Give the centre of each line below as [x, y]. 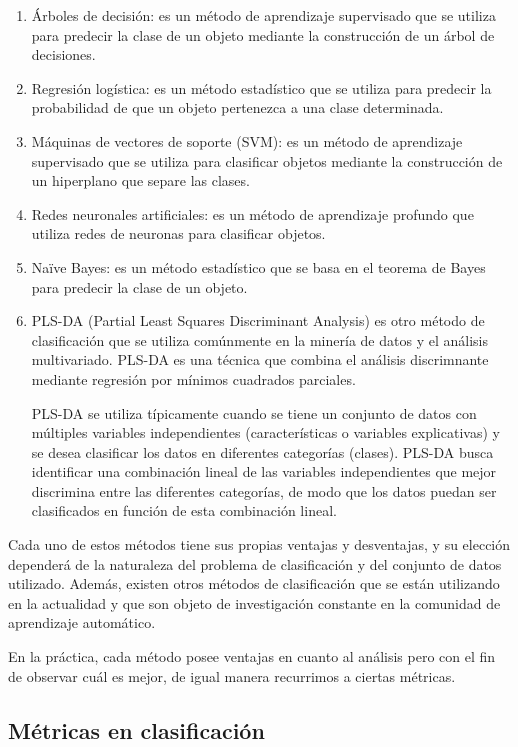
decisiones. [63, 54]
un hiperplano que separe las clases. [140, 180]
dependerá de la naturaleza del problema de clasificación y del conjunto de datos [255, 563]
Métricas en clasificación [136, 729]
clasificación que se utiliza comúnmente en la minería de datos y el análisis [259, 339]
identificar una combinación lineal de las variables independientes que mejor [264, 471]
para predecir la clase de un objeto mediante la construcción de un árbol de [263, 34]
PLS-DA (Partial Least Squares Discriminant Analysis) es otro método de [258, 320]
